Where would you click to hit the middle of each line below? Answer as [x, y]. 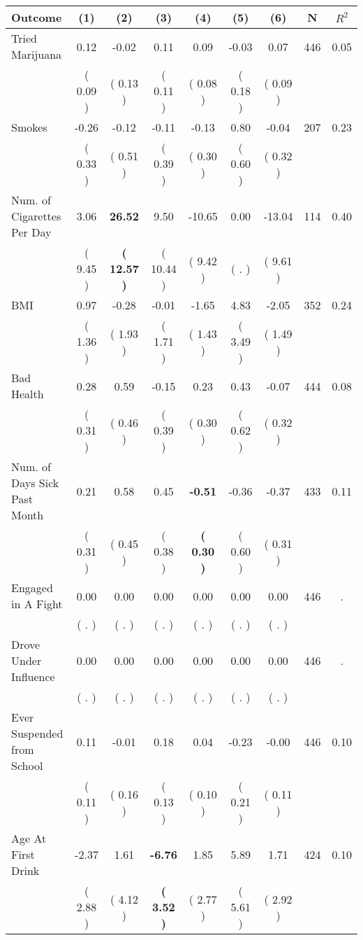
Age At [29, 838]
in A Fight [37, 604]
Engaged [32, 588]
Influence [33, 676]
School [27, 765]
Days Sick [35, 483]
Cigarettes [36, 216]
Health [28, 394]
